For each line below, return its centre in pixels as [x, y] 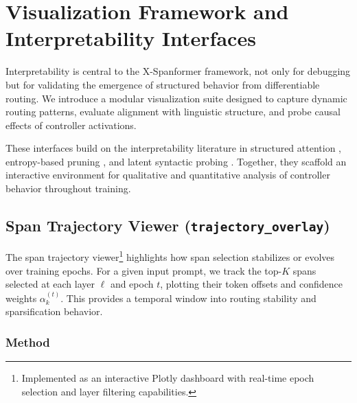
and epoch [132, 284]
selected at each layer [50, 284]
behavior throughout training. [68, 188]
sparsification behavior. [54, 311]
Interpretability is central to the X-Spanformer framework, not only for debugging [178, 71]
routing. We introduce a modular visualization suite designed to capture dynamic [176, 98]
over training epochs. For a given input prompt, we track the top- [144, 270]
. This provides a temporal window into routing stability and [188, 298]
